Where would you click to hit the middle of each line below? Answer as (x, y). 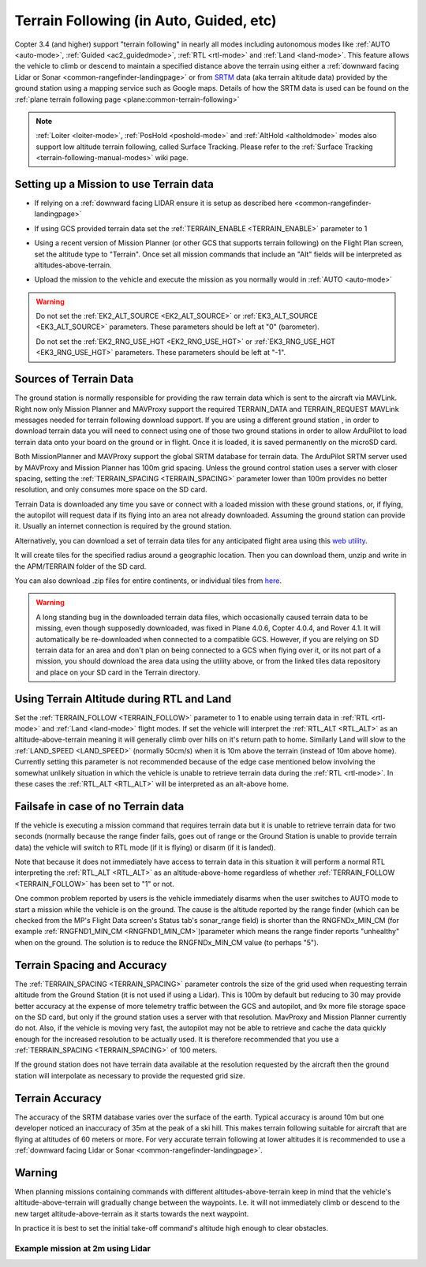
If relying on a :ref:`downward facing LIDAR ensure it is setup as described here (163, 203)
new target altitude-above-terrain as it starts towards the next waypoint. (132, 1213)
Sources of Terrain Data (74, 379)
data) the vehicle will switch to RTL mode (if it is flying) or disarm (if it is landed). (145, 847)
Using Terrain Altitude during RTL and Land (123, 699)
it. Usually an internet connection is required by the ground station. (123, 526)
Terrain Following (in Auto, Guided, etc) (146, 21)
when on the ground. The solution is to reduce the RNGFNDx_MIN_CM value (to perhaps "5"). (166, 942)
